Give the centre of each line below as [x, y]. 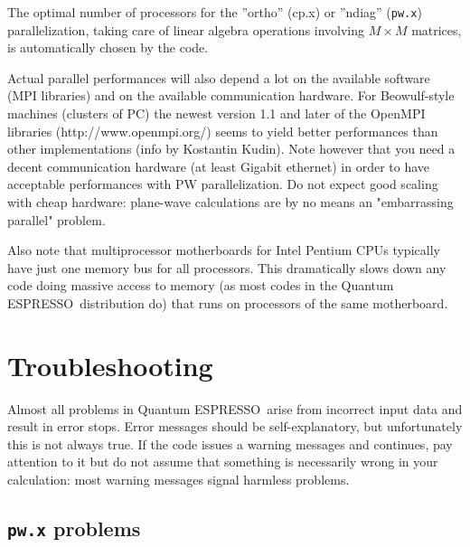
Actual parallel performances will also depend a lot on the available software [219, 77]
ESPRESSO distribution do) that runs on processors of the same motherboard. [228, 302]
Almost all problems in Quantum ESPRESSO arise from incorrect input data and [235, 408]
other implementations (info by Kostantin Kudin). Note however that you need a [231, 149]
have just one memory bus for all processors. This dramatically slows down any [227, 267]
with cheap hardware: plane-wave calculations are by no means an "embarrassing [230, 202]
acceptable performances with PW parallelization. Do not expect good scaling [223, 184]
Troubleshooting [110, 365]
